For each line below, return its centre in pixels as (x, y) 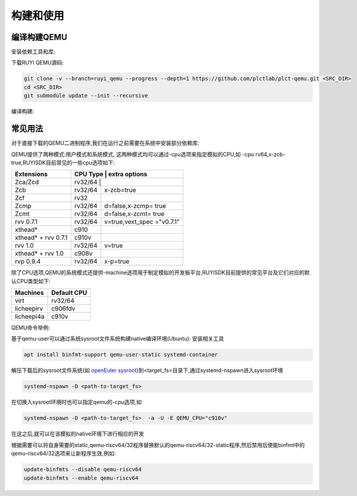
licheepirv (29, 309)
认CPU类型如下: (31, 281)
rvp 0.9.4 (28, 262)
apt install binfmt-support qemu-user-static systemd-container (121, 355)
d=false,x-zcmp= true (135, 206)
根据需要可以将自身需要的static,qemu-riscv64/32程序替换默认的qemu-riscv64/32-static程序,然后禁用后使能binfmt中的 (158, 445)
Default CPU (69, 293)
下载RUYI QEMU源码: (37, 63)
